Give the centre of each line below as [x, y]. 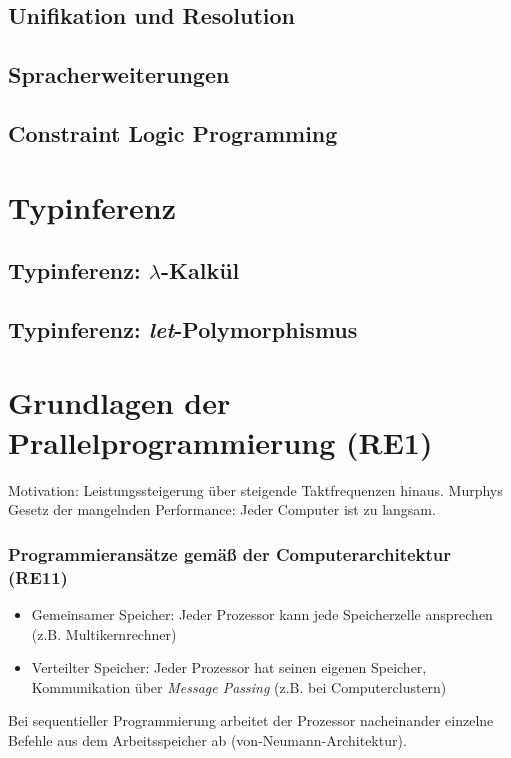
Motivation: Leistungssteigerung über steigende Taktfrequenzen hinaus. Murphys [255, 489]
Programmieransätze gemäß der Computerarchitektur [230, 553]
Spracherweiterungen [119, 74]
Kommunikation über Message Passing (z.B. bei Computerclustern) [239, 686]
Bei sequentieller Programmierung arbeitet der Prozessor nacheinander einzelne [251, 720]
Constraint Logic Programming [173, 132]
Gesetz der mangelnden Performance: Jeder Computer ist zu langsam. [222, 509]
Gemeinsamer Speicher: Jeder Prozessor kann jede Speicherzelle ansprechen [262, 613]
